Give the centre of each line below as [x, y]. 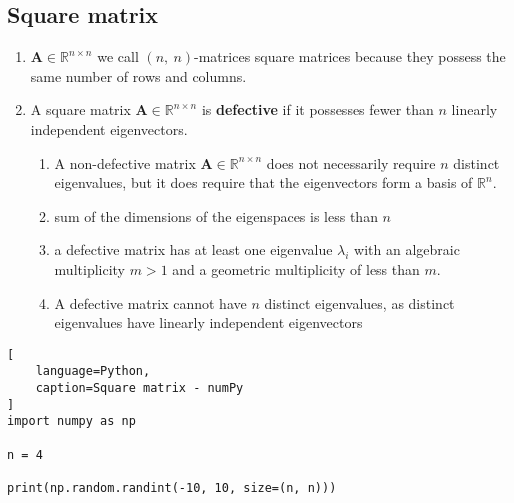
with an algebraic [407, 249]
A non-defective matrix [125, 162]
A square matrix [80, 109]
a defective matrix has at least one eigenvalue [193, 249]
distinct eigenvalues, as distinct [359, 302]
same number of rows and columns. [138, 75]
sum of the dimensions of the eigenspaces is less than [216, 215]
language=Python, [93, 371]
